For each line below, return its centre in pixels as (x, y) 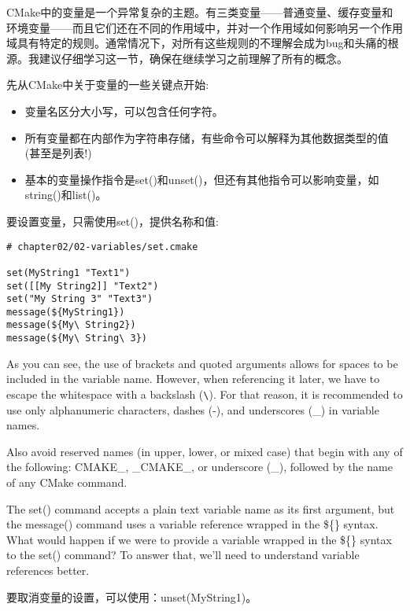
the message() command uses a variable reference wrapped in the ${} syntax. (192, 524)
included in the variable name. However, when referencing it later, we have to (193, 379)
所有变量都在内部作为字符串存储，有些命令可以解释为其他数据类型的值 (207, 137)
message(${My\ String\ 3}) (77, 339)
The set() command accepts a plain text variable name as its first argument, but (201, 508)
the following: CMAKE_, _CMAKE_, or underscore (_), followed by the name (199, 467)
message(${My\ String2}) (71, 325)
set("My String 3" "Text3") (80, 299)
